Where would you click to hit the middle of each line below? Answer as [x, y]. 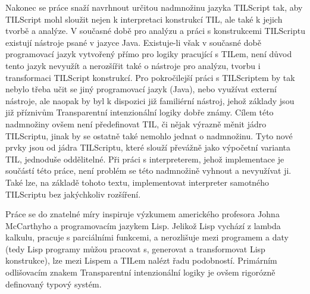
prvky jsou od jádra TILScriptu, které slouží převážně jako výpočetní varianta [148, 147]
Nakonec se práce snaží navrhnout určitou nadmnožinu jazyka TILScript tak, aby [154, 7]
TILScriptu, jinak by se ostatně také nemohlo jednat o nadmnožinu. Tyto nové [149, 135]
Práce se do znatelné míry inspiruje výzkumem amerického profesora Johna [143, 214]
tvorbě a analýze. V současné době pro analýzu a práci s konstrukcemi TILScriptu [155, 31]
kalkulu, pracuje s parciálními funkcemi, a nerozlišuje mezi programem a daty [147, 237]
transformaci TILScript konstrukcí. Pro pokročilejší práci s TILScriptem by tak [150, 77]
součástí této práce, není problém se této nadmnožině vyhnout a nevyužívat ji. [148, 171]
